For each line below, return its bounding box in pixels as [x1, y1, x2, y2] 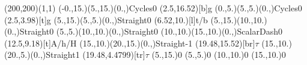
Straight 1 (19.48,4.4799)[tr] [46, 48, 145, 61]
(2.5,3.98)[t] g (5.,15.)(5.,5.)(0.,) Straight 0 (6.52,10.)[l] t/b [4, 13, 208, 26]
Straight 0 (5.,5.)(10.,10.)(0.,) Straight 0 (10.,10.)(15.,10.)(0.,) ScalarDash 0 [19, 25, 282, 38]
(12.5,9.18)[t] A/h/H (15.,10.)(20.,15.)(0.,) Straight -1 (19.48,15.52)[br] [4, 36, 255, 49]
